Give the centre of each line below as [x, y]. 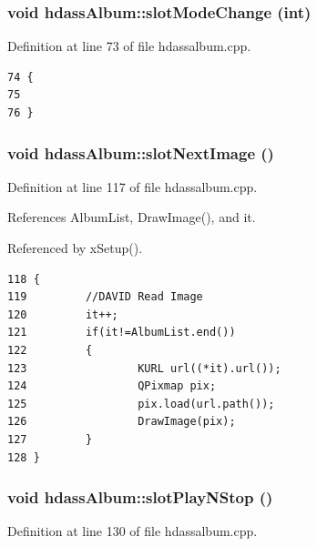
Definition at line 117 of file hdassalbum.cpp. [133, 186]
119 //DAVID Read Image [105, 297]
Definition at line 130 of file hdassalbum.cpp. [133, 531]
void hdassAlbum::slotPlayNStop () [140, 497]
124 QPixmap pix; [112, 386]
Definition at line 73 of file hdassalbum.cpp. [129, 46]
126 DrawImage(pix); [122, 422]
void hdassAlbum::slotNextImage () [141, 152]
